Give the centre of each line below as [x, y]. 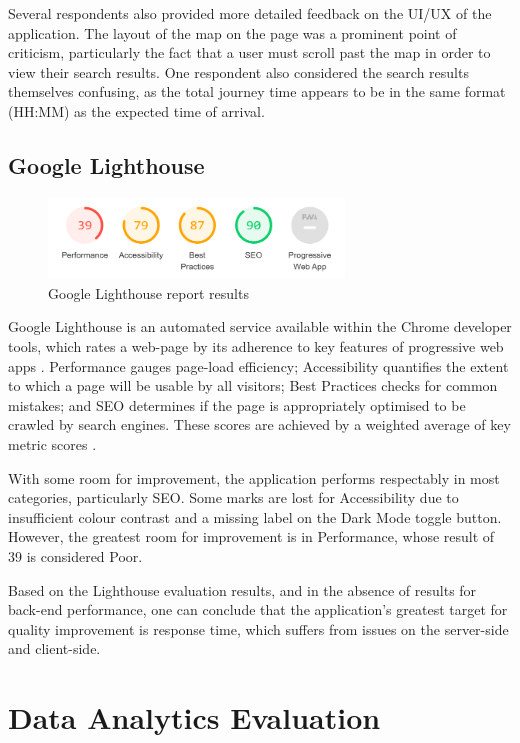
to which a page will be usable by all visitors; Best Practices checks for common [253, 385]
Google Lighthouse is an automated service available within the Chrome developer [260, 326]
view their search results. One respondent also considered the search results [238, 71]
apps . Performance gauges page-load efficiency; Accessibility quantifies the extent [258, 365]
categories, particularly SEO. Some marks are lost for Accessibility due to [233, 497]
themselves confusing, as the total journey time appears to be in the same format [257, 91]
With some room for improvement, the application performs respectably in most [254, 477]
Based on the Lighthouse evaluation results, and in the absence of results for [242, 589]
